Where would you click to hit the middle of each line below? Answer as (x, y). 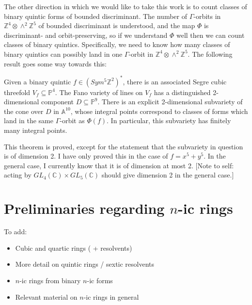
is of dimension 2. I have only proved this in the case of (86, 156)
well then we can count (210, 35)
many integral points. (36, 130)
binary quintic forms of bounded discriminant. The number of (95, 16)
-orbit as (72, 120)
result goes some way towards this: (55, 63)
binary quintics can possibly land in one (63, 54)
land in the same (29, 120)
